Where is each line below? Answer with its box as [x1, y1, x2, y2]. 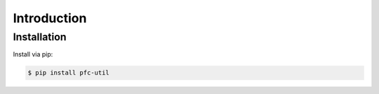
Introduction [13, 10, 87, 26]
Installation [13, 31, 67, 43]
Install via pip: [13, 50, 53, 58]
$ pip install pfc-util [27, 69, 110, 77]
